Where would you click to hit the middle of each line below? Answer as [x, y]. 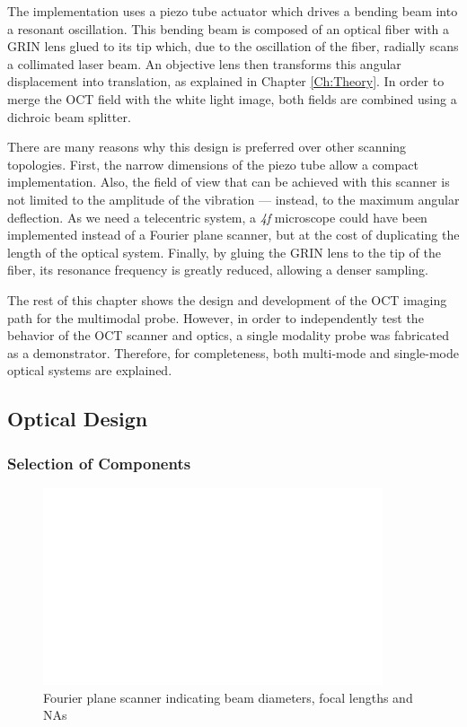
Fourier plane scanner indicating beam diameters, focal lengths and [228, 697]
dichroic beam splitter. [69, 116]
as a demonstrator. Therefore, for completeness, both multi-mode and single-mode [233, 352]
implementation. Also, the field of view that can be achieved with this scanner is [229, 182]
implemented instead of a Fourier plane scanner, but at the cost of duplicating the [233, 235]
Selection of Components [99, 463]
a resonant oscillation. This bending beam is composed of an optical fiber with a [229, 28]
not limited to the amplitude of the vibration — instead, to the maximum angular [233, 199]
